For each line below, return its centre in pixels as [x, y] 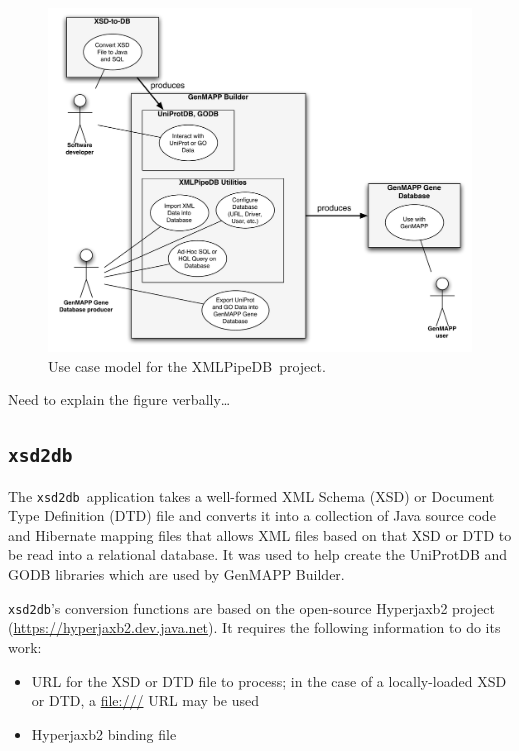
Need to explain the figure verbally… [119, 399]
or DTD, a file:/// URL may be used [145, 700]
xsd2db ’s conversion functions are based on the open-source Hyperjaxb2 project [251, 607]
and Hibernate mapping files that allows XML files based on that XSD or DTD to [260, 534]
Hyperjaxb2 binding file [104, 733]
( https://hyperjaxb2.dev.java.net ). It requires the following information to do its [254, 627]
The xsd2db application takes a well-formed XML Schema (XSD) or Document [251, 495]
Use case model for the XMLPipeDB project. [187, 365]
